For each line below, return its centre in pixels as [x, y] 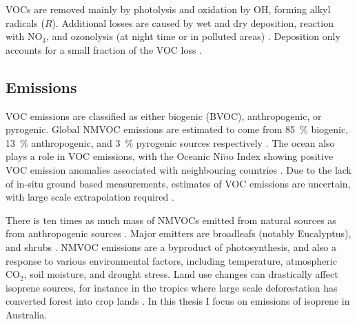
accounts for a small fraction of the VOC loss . [104, 49]
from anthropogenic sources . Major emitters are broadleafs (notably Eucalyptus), [178, 233]
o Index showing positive [281, 156]
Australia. [27, 314]
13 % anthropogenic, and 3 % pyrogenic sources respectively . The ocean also [170, 142]
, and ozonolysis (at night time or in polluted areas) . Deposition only [193, 36]
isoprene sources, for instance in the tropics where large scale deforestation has [172, 287]
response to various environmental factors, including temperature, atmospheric [171, 260]
